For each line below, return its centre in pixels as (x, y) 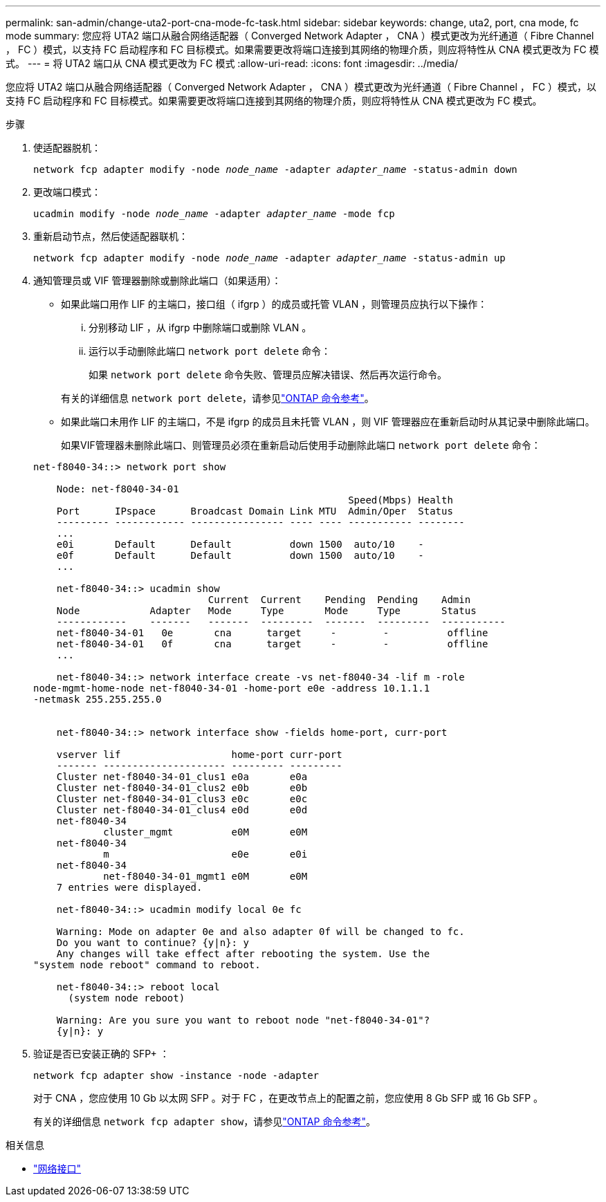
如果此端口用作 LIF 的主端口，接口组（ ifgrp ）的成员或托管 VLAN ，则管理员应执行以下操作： (274, 304)
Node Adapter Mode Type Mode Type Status (266, 611)
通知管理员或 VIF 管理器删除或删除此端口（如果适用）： (157, 280)
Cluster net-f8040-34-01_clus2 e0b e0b (182, 788)
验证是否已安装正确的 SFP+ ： (101, 1054)
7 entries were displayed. (129, 887)
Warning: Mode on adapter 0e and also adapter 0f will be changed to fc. (260, 932)
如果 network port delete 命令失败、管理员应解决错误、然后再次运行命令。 (268, 375)
